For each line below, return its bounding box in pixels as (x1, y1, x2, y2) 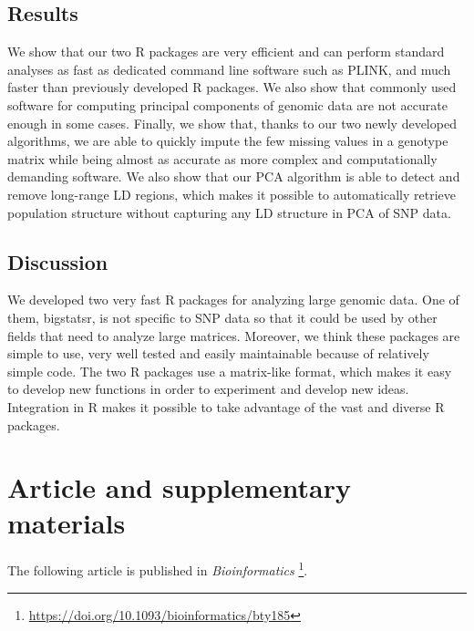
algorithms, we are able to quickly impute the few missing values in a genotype (7, 131, 448, 150)
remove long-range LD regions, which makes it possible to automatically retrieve (7, 184, 457, 203)
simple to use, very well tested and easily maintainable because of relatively (7, 344, 429, 363)
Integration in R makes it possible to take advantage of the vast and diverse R (7, 397, 445, 416)
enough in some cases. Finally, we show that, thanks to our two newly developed (7, 113, 457, 132)
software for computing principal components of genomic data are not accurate (7, 95, 448, 114)
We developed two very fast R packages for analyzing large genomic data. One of (7, 290, 459, 309)
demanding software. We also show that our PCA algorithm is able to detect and (7, 167, 460, 186)
